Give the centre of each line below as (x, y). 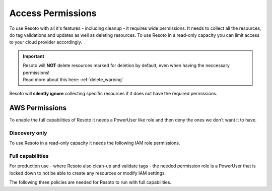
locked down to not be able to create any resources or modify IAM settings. (88, 173)
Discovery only (28, 133)
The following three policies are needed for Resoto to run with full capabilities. (90, 182)
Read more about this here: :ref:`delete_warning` (73, 79)
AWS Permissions (38, 108)
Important (34, 56)
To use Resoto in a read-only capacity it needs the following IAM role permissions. (95, 143)
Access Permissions (53, 13)
